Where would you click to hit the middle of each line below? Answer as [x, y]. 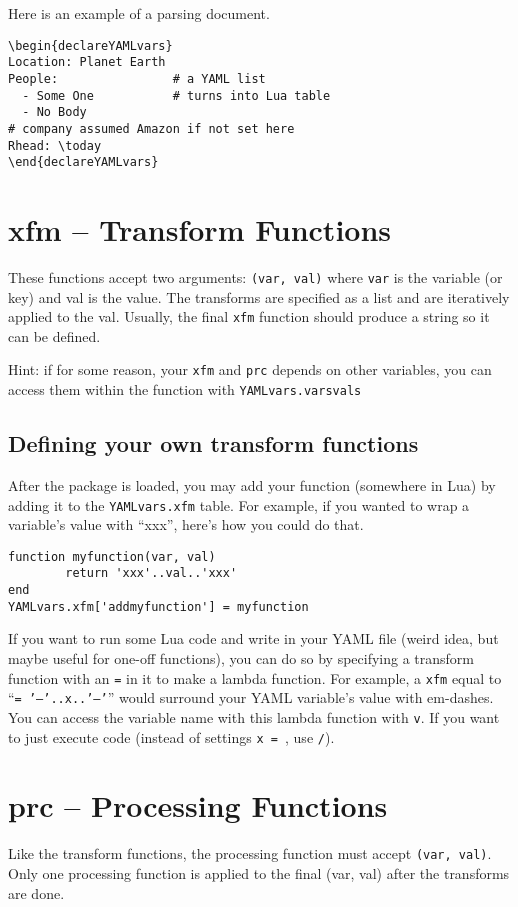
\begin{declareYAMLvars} [90, 45]
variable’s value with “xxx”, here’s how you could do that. [186, 524]
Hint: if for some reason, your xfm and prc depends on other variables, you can [250, 369]
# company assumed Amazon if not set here [151, 128]
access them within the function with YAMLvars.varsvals [185, 389]
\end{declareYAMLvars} [83, 162]
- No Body [54, 112]
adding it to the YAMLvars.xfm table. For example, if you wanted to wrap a [239, 504]
